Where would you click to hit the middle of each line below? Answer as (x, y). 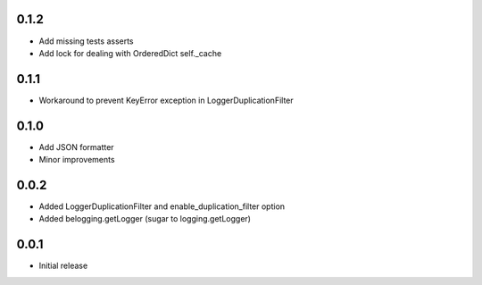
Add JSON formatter (77, 147)
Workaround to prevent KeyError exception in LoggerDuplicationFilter (166, 100)
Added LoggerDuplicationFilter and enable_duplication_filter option (162, 206)
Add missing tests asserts (86, 41)
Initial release (63, 266)
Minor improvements (77, 160)
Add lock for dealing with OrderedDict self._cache (130, 53)
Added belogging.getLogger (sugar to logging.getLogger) (145, 219)
